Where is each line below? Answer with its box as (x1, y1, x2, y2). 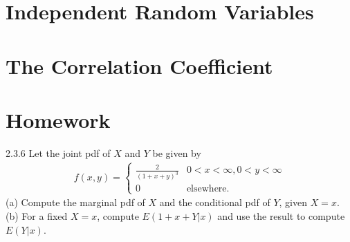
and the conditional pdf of (159, 195, 270, 210)
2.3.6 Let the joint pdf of (6, 145, 111, 160)
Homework (6, 105, 111, 133)
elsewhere (186, 184, 227, 194)
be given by (152, 145, 201, 160)
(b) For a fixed (6, 209, 68, 223)
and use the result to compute (217, 209, 345, 223)
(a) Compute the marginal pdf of (6, 195, 145, 210)
